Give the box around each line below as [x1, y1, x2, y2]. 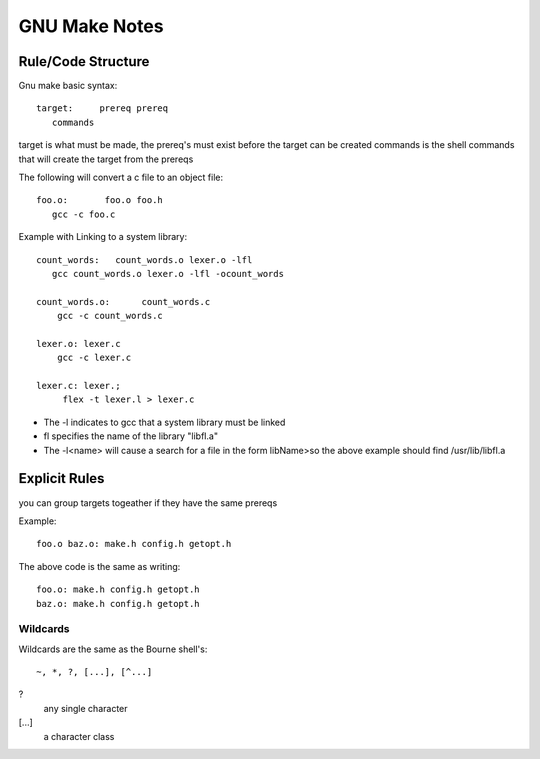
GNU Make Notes [18, 15, 164, 37]
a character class [43, 730, 115, 742]
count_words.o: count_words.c [36, 296, 211, 307]
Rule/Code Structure [18, 53, 150, 70]
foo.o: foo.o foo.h [36, 195, 164, 206]
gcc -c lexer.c [56, 352, 132, 364]
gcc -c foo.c [51, 208, 116, 220]
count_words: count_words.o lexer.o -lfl [36, 254, 253, 265]
